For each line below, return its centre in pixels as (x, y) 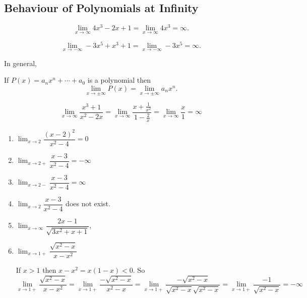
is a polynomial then (119, 80)
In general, (20, 63)
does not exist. (88, 203)
